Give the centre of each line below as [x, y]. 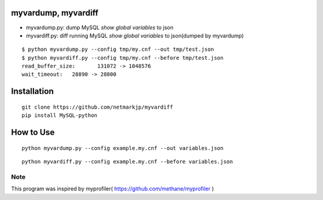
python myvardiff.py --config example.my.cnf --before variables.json [127, 162]
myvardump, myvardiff [55, 13]
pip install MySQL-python [60, 116]
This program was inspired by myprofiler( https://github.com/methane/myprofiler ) [112, 189]
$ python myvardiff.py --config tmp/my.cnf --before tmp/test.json [123, 58]
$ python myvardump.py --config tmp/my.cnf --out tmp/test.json [118, 50]
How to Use [33, 132]
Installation [32, 92]
